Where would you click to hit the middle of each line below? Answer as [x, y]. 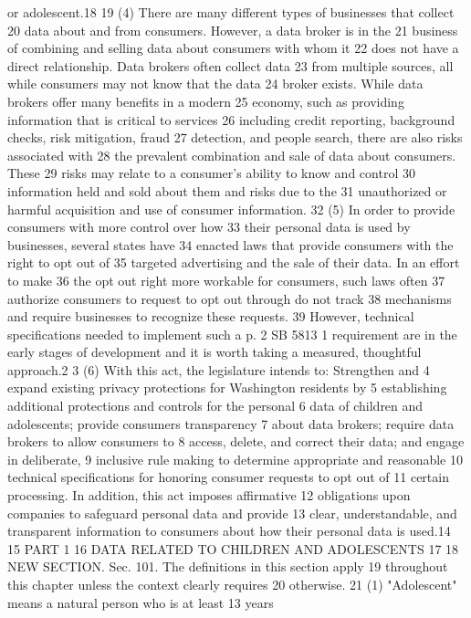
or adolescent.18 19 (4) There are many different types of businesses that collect [231, 12]
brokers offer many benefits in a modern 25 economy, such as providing [206, 101]
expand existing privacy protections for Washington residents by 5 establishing [227, 388]
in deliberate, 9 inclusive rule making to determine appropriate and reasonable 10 [235, 459]
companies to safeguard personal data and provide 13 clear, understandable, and [232, 513]
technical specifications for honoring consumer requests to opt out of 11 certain [228, 477]
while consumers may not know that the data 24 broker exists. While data [215, 84]
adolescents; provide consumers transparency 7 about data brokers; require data [231, 423]
